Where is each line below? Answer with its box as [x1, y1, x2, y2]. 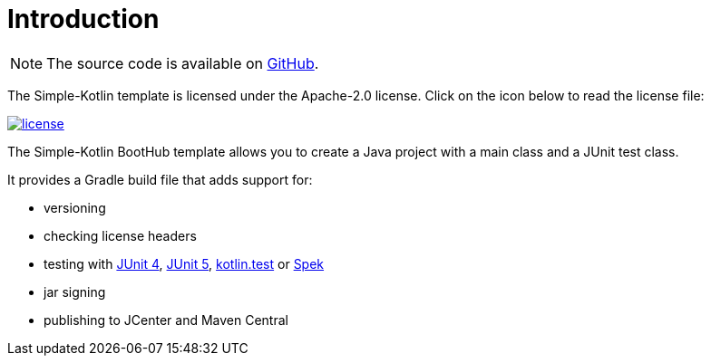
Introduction [7, 4, 160, 34]
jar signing [44, 283, 106, 300]
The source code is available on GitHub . [46, 53, 319, 72]
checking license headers [44, 227, 197, 244]
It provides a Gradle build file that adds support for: [7, 171, 313, 187]
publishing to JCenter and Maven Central [44, 311, 288, 328]
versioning [44, 199, 106, 215]
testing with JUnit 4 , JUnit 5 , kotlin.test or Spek [44, 255, 325, 272]
